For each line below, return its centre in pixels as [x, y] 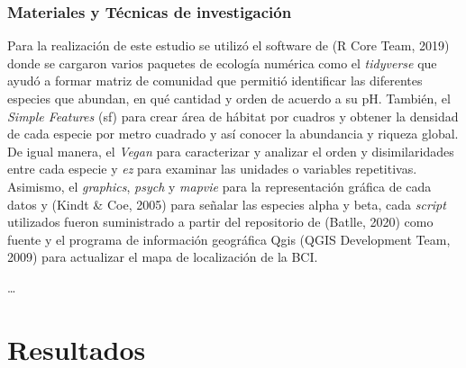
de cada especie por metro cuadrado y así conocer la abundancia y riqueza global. [233, 134]
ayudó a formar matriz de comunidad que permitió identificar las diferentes [215, 81]
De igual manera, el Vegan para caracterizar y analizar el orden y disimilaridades [231, 151]
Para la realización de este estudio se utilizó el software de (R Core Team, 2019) [228, 45]
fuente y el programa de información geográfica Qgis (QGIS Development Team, [229, 239]
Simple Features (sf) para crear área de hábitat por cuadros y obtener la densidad [233, 116]
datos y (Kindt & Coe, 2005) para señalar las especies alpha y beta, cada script [227, 204]
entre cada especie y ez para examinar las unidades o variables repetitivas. [212, 169]
